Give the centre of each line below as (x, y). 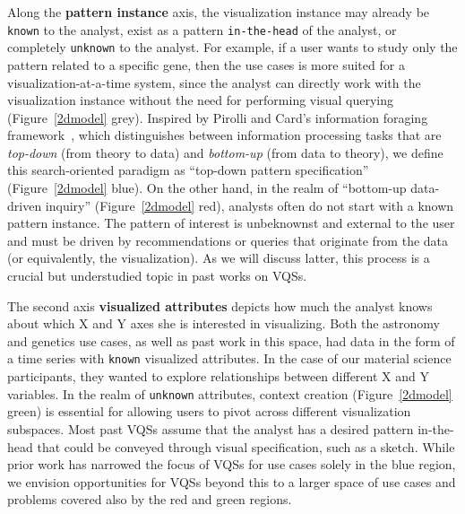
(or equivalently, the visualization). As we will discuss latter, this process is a (219, 258)
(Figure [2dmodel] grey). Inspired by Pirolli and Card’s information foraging (218, 117)
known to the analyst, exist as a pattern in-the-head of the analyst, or (202, 29)
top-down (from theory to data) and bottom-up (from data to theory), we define (225, 152)
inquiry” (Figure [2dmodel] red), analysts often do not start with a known (250, 205)
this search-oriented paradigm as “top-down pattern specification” (188, 170)
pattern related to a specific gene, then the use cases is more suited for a (206, 64)
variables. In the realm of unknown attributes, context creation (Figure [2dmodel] (230, 393)
